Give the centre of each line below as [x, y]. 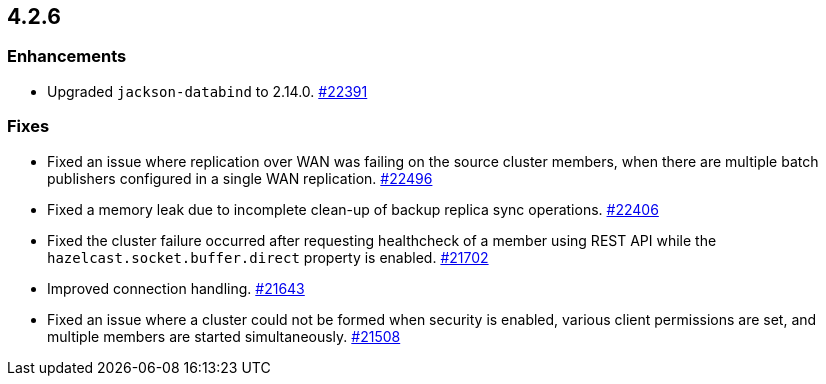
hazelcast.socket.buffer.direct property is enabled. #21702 [268, 257]
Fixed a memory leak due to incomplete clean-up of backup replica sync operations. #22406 [353, 209]
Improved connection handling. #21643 [176, 288]
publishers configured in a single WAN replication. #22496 [240, 178]
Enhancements [67, 56]
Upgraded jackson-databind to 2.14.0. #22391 [207, 91]
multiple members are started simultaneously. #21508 [224, 336]
